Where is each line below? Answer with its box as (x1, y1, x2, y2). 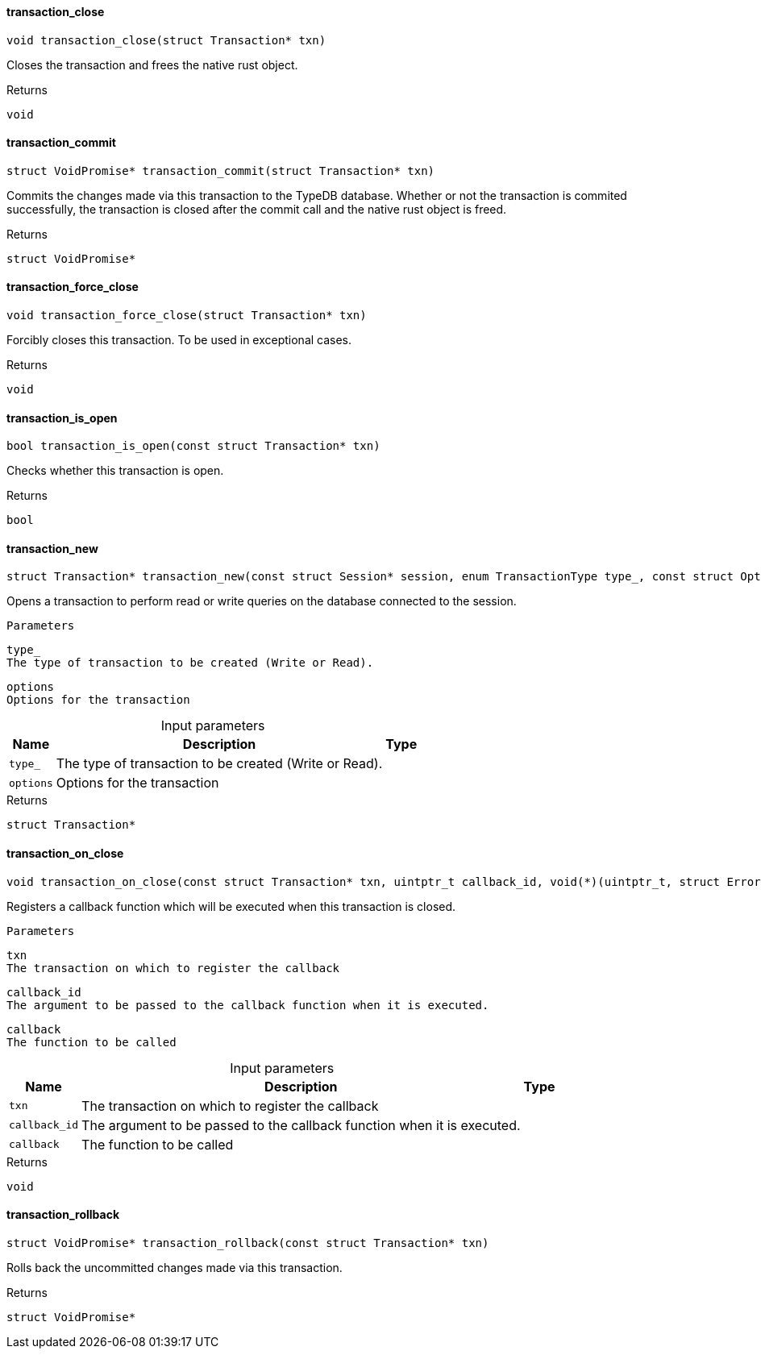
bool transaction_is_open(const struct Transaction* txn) (6, 439, 380, 453)
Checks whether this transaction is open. (6, 463, 224, 478)
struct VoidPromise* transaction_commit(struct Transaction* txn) (6, 164, 435, 177)
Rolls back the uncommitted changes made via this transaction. (6, 1260, 343, 1274)
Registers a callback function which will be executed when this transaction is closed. (6, 899, 456, 913)
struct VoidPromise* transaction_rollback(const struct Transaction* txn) (6, 1236, 489, 1249)
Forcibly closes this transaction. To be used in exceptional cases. (6, 333, 352, 347)
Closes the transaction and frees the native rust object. (6, 57, 298, 72)
